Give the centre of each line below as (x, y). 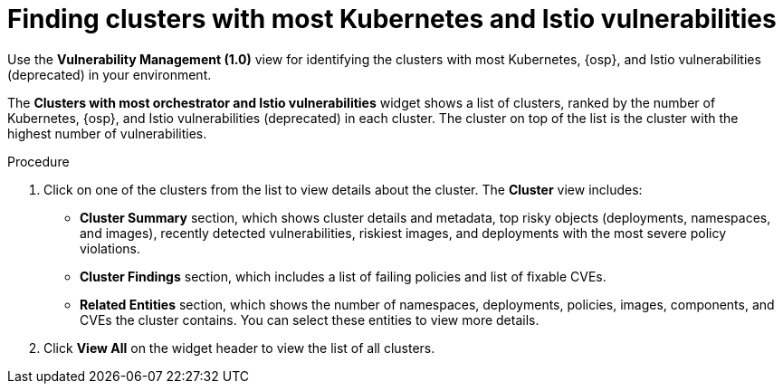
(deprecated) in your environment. (110, 74)
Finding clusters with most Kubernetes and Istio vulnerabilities (392, 19)
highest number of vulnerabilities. (107, 133)
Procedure (38, 161)
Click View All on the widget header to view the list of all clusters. (239, 348)
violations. (110, 248)
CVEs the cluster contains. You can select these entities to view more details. (310, 319)
